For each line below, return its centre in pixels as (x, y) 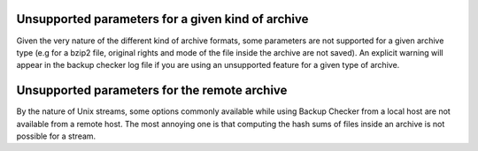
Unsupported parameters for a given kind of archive (162, 19)
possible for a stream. (56, 136)
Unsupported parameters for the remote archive (152, 91)
